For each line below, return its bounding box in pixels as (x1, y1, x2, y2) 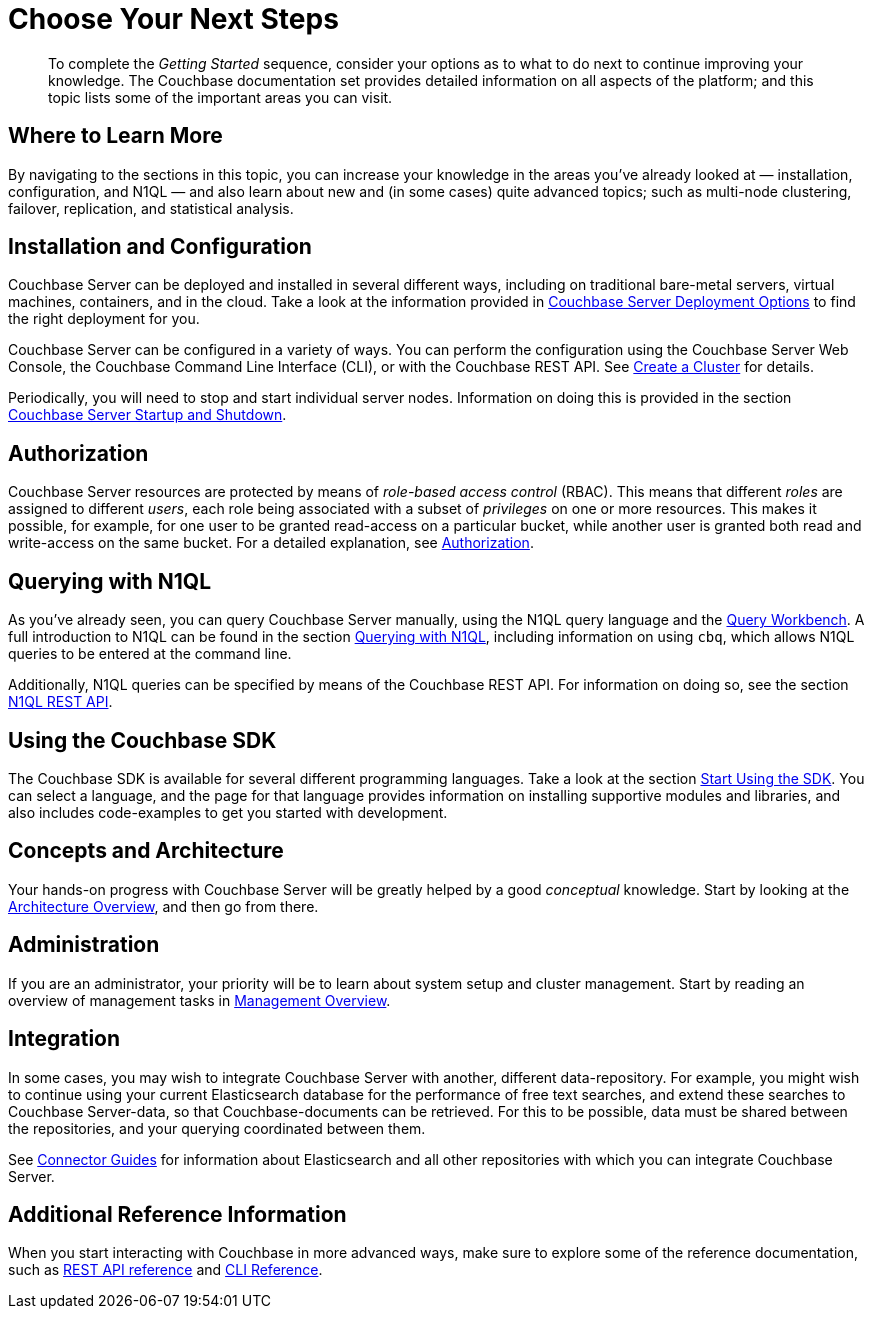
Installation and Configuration (8, 234, 312, 260)
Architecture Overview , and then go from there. (8, 897, 319, 915)
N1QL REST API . (8, 693, 113, 711)
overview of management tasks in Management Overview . (8, 991, 391, 1009)
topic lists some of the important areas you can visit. (48, 88, 393, 106)
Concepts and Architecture (8, 838, 284, 864)
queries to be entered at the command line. (8, 645, 292, 663)
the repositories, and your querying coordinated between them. (8, 1119, 426, 1137)
